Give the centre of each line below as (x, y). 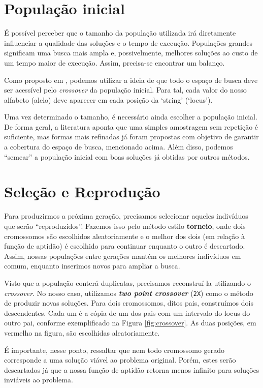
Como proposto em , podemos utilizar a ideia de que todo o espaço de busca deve (131, 80)
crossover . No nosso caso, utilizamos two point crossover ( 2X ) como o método (129, 293)
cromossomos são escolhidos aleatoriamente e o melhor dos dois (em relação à (124, 236)
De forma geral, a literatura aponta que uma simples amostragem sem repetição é (131, 126)
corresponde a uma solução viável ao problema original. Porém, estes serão (120, 360)
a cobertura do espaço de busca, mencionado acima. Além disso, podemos (119, 147)
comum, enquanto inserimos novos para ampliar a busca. (92, 266)
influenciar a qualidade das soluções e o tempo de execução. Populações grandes (128, 42)
